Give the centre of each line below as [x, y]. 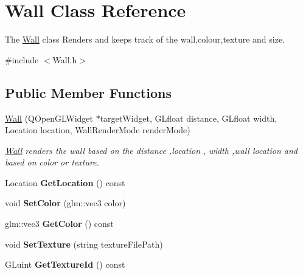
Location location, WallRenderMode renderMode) [98, 130]
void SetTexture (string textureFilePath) [84, 244]
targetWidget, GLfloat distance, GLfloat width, [189, 118]
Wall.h [65, 59]
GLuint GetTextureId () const [65, 264]
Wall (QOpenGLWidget [49, 118]
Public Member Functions [88, 92]
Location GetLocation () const [65, 182]
